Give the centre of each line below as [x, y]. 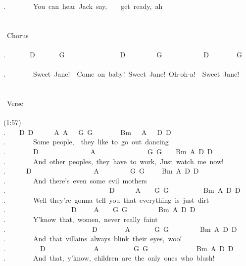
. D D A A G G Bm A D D [87, 132]
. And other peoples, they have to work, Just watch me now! [114, 161]
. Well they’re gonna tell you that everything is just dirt [106, 199]
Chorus [18, 35]
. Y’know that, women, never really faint [81, 219]
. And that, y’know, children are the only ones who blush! [109, 258]
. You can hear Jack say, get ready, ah [83, 6]
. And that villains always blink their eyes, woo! [93, 239]
